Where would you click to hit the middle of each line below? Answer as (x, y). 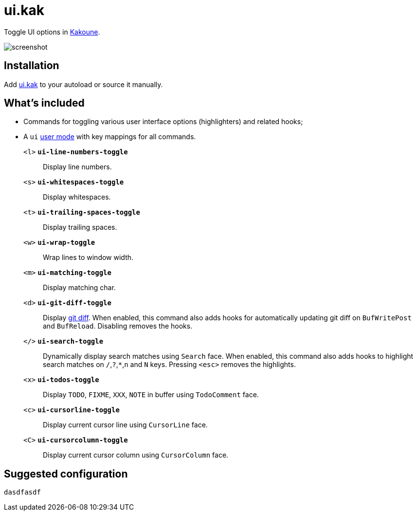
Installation (32, 66)
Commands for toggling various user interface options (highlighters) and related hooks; (163, 122)
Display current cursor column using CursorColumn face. (136, 455)
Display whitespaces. (77, 197)
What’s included (44, 103)
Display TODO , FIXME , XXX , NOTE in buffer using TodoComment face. (151, 395)
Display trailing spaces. (80, 227)
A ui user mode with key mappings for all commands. (110, 137)
